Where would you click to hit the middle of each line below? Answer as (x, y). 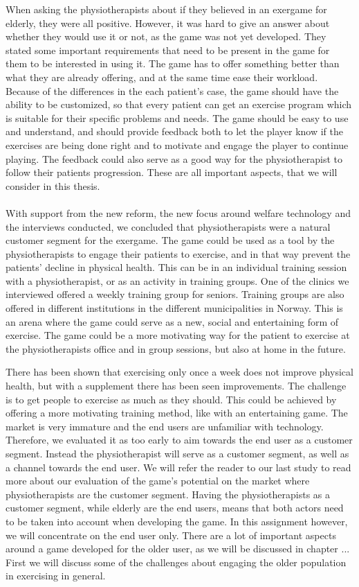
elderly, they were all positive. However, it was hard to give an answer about (168, 23)
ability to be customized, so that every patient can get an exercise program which (179, 104)
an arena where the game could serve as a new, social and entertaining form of (172, 321)
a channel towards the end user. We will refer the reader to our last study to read (178, 467)
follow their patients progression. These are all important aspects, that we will (172, 172)
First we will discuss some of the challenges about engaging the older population (176, 562)
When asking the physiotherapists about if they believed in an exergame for (166, 9)
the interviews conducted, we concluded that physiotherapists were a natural (168, 226)
